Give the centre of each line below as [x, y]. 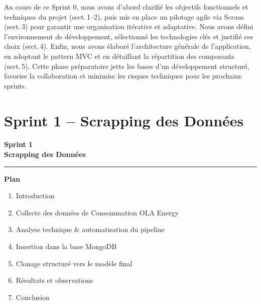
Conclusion [33, 297]
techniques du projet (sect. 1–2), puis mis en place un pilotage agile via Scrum [124, 16]
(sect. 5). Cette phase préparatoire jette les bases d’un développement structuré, [127, 66]
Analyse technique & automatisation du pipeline [90, 229]
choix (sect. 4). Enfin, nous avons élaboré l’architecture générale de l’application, [127, 46]
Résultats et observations [54, 280]
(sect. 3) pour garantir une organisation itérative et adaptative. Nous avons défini [129, 26]
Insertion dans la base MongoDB [66, 246]
